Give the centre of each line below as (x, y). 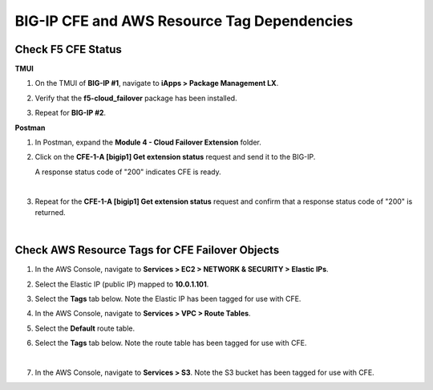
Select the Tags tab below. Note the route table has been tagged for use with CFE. (171, 343)
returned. (50, 212)
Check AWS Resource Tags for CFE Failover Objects (147, 250)
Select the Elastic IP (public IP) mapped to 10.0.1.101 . (122, 284)
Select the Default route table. (85, 328)
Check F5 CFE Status (68, 49)
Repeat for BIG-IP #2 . (71, 113)
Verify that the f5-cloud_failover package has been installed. (136, 98)
